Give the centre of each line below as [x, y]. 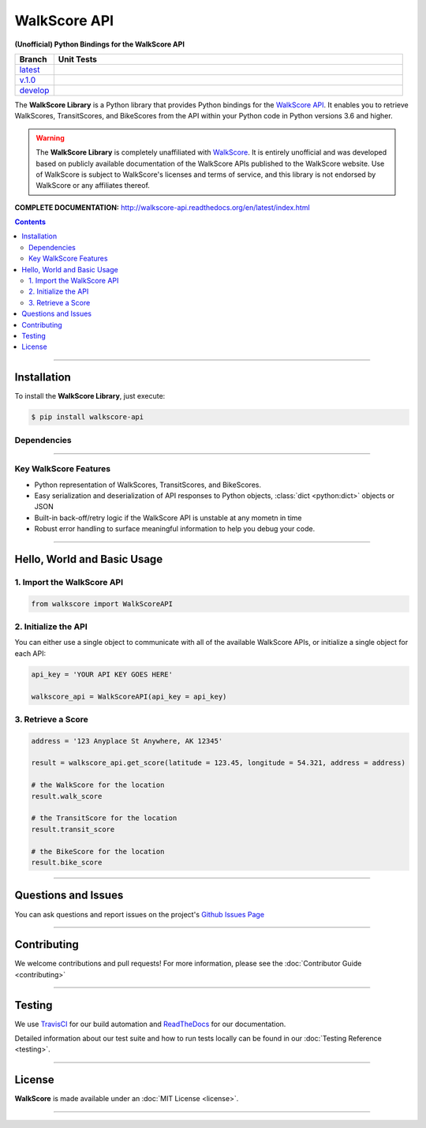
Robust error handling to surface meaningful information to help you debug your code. [175, 529]
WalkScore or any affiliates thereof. [93, 186]
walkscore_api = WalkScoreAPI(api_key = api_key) [129, 696]
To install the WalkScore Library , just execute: [90, 396]
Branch [33, 59]
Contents [30, 222]
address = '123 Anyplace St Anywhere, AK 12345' [127, 741]
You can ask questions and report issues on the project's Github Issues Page [139, 914]
